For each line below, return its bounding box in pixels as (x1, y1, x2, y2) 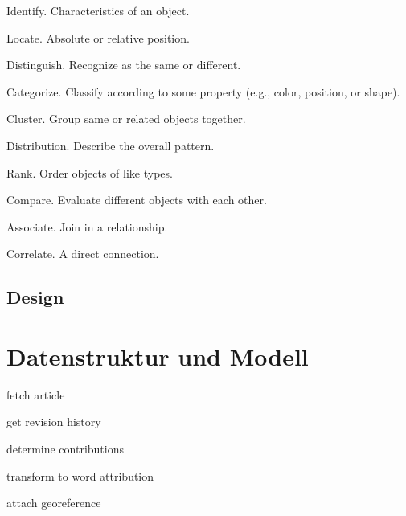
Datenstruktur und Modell (6, 339, 309, 372)
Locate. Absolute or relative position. (6, 29, 190, 46)
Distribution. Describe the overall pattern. (6, 137, 215, 154)
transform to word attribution (6, 467, 154, 484)
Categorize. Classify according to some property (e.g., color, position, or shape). (6, 83, 400, 100)
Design (6, 285, 64, 309)
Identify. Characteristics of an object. (6, 2, 190, 18)
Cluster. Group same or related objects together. (6, 110, 246, 127)
